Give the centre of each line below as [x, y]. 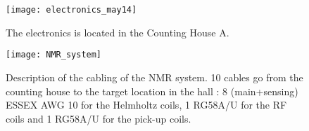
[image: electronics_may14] [71, 10]
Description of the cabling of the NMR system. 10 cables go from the [154, 77]
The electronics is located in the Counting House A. [118, 32]
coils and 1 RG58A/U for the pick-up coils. [99, 118]
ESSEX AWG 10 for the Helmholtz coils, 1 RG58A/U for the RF [146, 105]
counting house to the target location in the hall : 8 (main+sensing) [152, 91]
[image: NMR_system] [54, 55]
